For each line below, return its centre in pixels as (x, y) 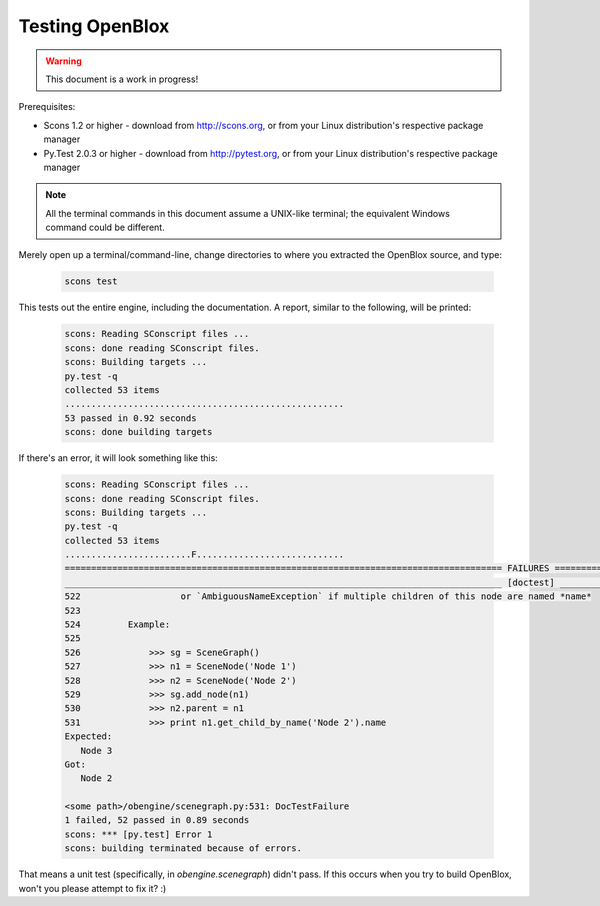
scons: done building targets (138, 432)
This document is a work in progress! (122, 79)
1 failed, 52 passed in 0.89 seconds (157, 820)
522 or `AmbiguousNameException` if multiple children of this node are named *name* (328, 596)
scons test (91, 281)
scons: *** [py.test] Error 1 (138, 834)
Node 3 (96, 750)
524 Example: (117, 624)
